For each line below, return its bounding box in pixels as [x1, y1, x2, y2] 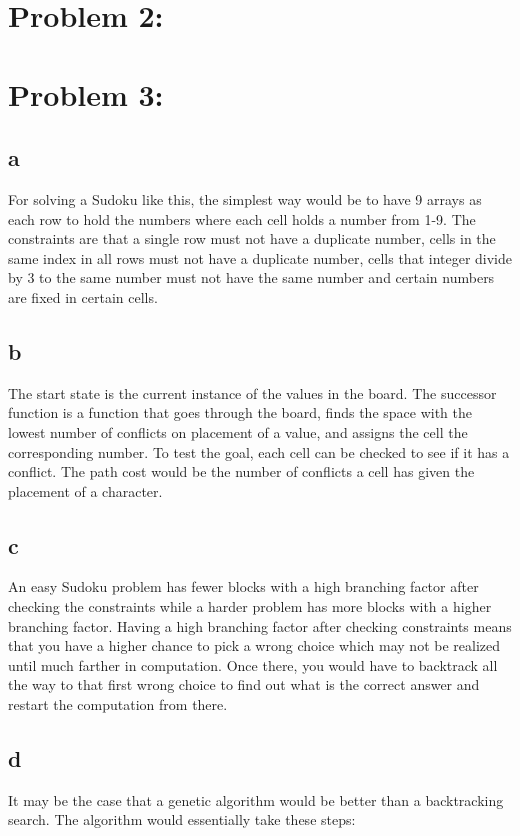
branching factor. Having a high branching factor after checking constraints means [8, 615, 512, 636]
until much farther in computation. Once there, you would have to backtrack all [8, 654, 498, 675]
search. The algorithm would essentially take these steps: [8, 809, 356, 830]
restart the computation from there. [8, 694, 228, 715]
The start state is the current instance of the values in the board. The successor [8, 382, 497, 403]
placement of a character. [8, 480, 163, 501]
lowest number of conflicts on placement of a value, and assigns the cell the [8, 421, 468, 442]
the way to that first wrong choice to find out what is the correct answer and [8, 674, 480, 695]
